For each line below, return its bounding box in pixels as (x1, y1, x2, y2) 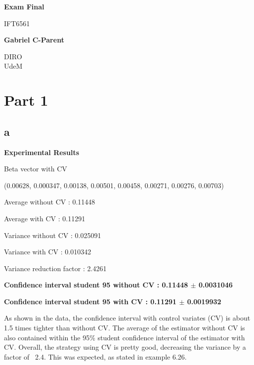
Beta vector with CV (4, 163, 67, 174)
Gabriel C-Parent (4, 35, 64, 45)
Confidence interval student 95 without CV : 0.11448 (4, 280, 188, 290)
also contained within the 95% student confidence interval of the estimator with (4, 332, 245, 342)
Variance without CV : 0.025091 (4, 230, 101, 240)
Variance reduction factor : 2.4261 (4, 263, 107, 273)
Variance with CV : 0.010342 (4, 246, 91, 257)
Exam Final (4, 1, 44, 11)
